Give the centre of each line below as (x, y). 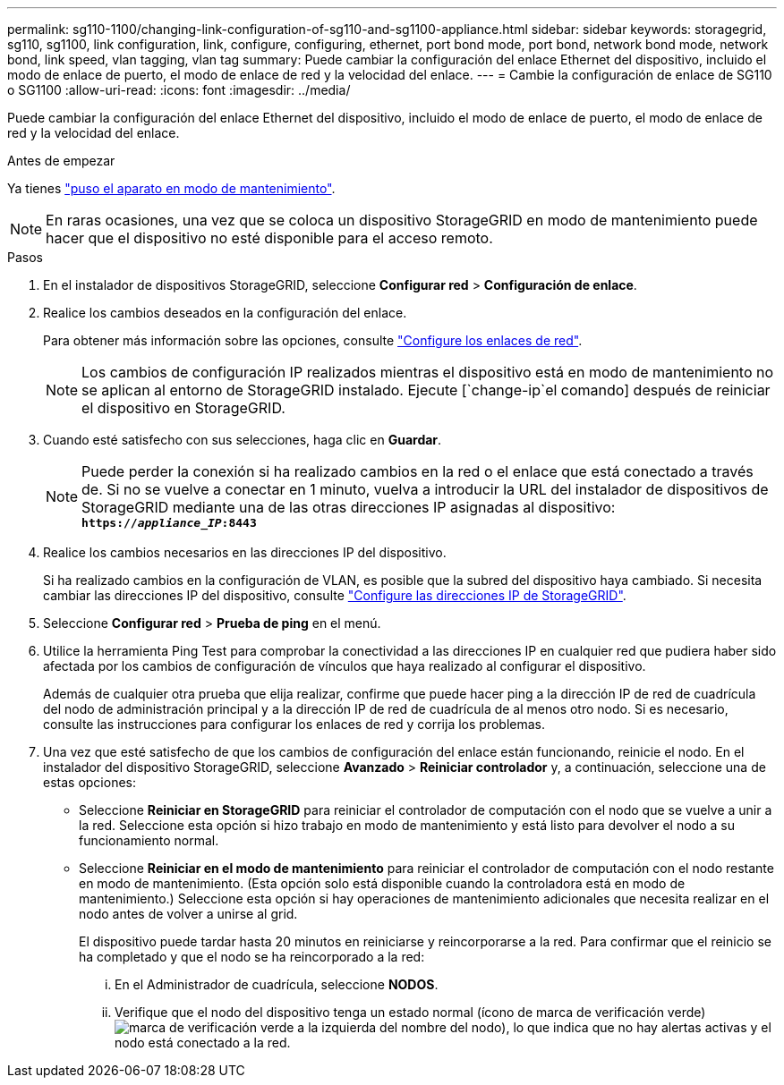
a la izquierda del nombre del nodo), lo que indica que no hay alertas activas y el (534, 1027)
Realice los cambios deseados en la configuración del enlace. (225, 313)
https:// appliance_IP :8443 (169, 523)
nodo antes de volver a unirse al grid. (188, 914)
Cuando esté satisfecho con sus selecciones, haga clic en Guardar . (243, 440)
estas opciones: (89, 782)
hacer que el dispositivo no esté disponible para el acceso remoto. (269, 238)
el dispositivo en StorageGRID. (183, 408)
